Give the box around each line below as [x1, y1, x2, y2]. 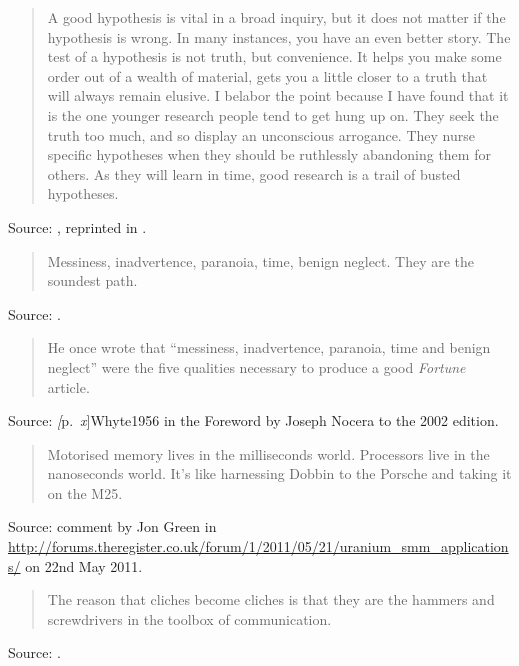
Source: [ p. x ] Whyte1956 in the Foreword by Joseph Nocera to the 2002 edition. [8, 410, 499, 431]
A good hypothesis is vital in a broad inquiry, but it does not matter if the [47, 7, 506, 27]
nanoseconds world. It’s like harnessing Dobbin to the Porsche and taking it [47, 463, 512, 484]
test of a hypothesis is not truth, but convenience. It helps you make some [47, 46, 502, 67]
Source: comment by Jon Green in [8, 516, 217, 537]
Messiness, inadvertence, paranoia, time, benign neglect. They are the [47, 250, 475, 271]
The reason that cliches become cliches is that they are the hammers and [47, 589, 495, 610]
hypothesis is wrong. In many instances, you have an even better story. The [47, 26, 511, 47]
